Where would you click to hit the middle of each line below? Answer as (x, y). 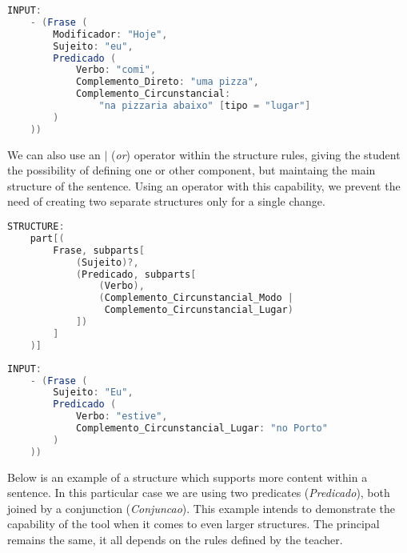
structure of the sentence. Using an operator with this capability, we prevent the (204, 185)
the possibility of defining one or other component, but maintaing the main (192, 170)
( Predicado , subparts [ (136, 274)
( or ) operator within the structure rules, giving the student (256, 154)
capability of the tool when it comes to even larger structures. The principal (194, 524)
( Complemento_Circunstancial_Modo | (196, 298)
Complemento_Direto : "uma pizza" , (168, 82)
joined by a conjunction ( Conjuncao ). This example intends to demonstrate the (202, 508)
